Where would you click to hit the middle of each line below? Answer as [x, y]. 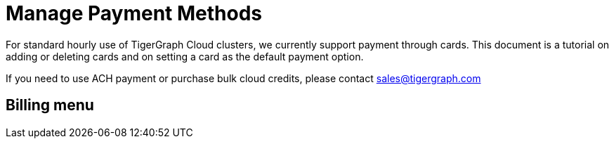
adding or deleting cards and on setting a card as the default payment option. [185, 56]
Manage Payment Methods [134, 13]
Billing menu [50, 105]
